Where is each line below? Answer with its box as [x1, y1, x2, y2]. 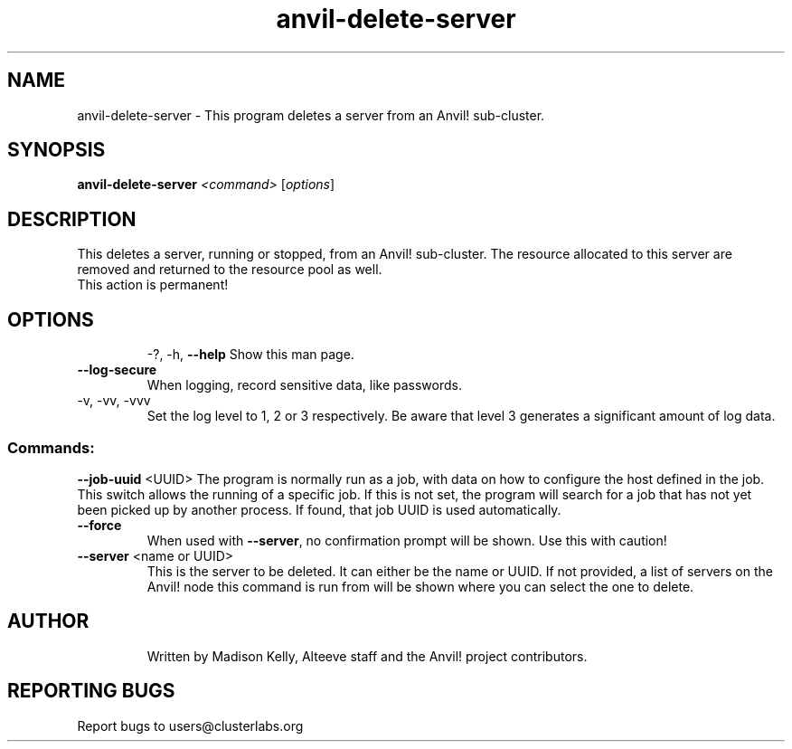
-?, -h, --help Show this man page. [146, 346, 354, 363]
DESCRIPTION [7, 207, 137, 231]
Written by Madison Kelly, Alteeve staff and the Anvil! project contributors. [146, 648, 588, 664]
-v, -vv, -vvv [77, 393, 151, 409]
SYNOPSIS [7, 138, 106, 162]
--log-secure [77, 362, 157, 378]
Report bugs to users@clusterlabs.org [77, 717, 304, 734]
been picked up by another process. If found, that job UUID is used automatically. [77, 501, 561, 517]
